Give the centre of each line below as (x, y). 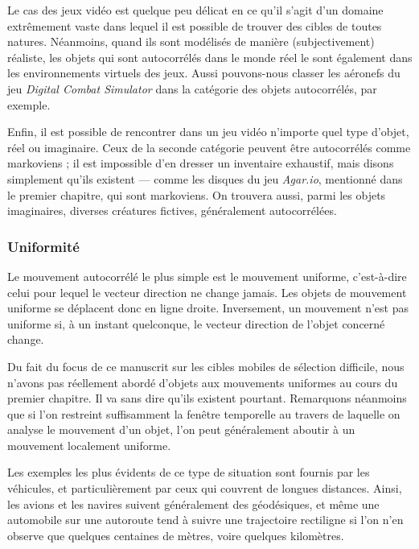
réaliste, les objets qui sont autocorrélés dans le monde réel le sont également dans (210, 57)
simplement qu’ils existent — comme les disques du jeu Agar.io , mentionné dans (205, 178)
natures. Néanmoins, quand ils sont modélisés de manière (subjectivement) (191, 41)
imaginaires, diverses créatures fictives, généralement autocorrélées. (172, 211)
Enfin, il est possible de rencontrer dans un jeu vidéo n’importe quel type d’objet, (208, 132)
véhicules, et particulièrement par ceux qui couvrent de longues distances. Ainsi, (205, 488)
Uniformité (43, 246)
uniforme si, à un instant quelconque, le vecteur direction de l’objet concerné (196, 323)
